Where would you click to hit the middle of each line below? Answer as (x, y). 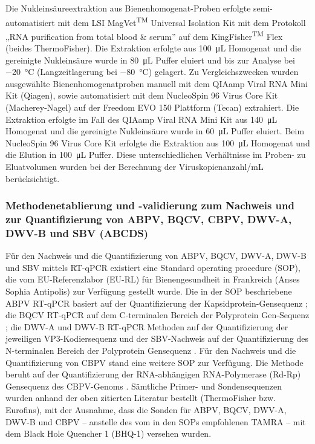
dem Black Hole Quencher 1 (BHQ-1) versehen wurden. (109, 433)
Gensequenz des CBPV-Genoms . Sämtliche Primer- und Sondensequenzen (144, 386)
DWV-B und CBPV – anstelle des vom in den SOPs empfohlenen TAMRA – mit (156, 421)
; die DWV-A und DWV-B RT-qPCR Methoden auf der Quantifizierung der (147, 326)
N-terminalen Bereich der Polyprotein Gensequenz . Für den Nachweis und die (151, 351)
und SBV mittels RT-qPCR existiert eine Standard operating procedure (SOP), (153, 267)
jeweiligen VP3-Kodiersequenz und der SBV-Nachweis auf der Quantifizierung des (157, 338)
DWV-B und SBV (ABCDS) (77, 233)
